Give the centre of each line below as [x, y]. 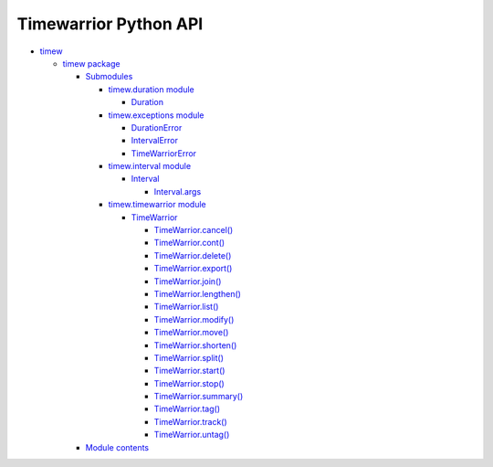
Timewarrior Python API [110, 24]
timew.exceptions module [156, 115]
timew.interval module [150, 166]
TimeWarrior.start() [189, 371]
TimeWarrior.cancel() [194, 230]
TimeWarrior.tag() [187, 409]
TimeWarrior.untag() [192, 435]
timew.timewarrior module [157, 205]
